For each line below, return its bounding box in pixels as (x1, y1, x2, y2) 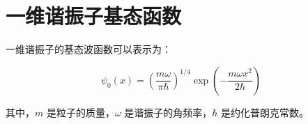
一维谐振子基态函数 (6, 1, 182, 30)
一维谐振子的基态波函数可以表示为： (6, 42, 171, 56)
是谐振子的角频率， (124, 104, 213, 119)
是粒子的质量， (46, 104, 115, 119)
